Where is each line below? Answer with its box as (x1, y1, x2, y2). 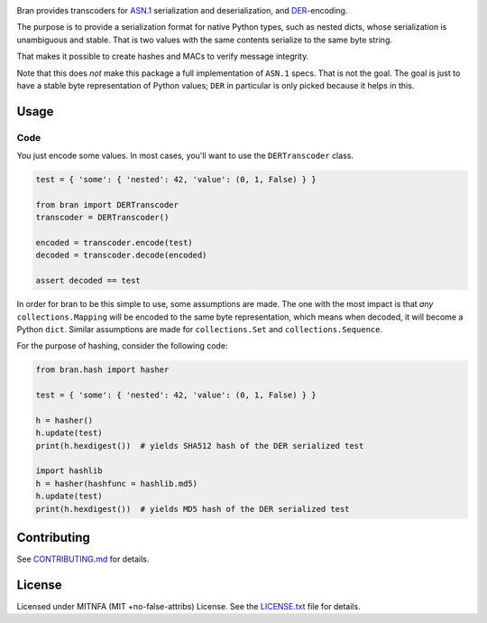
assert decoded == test (35, 275, 142, 286)
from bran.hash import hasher (35, 365, 170, 375)
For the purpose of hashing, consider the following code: (16, 340, 228, 351)
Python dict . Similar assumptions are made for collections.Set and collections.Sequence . (16, 323, 383, 334)
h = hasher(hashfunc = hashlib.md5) (35, 479, 198, 488)
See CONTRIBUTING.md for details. (16, 553, 150, 564)
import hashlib (35, 466, 103, 476)
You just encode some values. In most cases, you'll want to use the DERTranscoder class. (16, 150, 354, 162)
